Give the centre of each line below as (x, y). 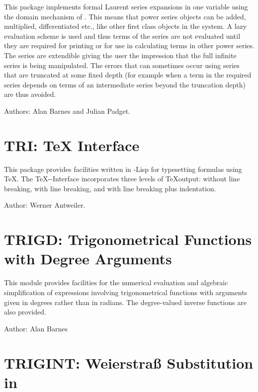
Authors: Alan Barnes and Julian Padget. (67, 111)
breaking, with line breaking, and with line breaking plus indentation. (110, 188)
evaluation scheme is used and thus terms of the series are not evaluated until (122, 36)
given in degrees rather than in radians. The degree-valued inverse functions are (125, 302)
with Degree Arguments (88, 259)
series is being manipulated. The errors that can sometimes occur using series (122, 65)
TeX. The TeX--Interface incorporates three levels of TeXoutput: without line (122, 179)
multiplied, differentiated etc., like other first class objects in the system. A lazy (126, 26)
